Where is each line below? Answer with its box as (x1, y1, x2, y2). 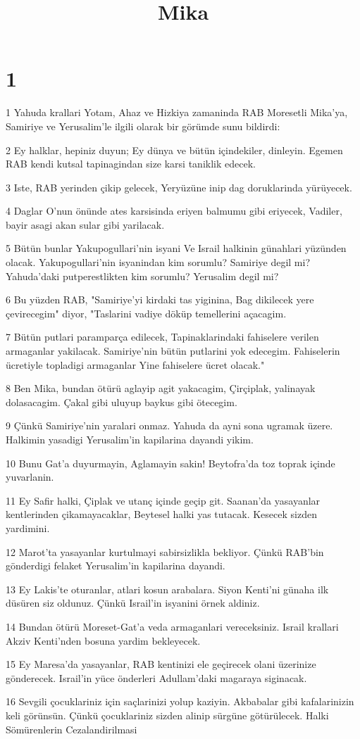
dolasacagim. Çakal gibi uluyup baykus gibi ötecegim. (6, 394, 237, 409)
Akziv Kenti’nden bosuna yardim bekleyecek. (6, 633, 201, 648)
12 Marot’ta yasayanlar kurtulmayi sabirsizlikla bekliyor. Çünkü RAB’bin (6, 544, 324, 559)
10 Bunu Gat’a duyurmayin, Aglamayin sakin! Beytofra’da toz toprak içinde (6, 455, 335, 470)
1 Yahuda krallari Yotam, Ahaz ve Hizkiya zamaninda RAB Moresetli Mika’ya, (6, 105, 348, 120)
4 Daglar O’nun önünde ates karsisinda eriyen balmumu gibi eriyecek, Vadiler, (6, 203, 342, 218)
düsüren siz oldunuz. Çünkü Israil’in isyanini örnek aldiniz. (6, 595, 260, 610)
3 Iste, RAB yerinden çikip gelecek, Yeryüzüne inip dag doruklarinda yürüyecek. (6, 179, 352, 194)
